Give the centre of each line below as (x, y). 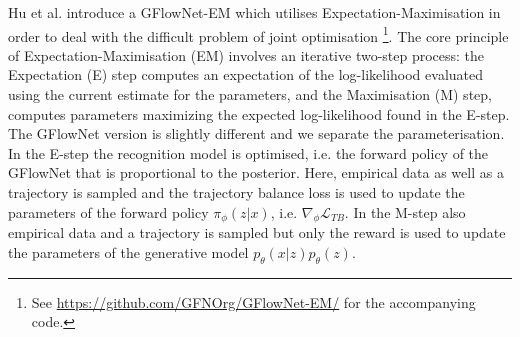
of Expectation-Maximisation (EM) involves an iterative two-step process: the (246, 54)
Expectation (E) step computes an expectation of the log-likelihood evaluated (246, 74)
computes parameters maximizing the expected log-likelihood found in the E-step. (259, 113)
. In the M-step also (405, 211)
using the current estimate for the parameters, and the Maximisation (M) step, (250, 93)
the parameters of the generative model (128, 251)
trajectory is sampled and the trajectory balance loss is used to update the (236, 191)
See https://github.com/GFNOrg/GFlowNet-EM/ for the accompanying (253, 301)
